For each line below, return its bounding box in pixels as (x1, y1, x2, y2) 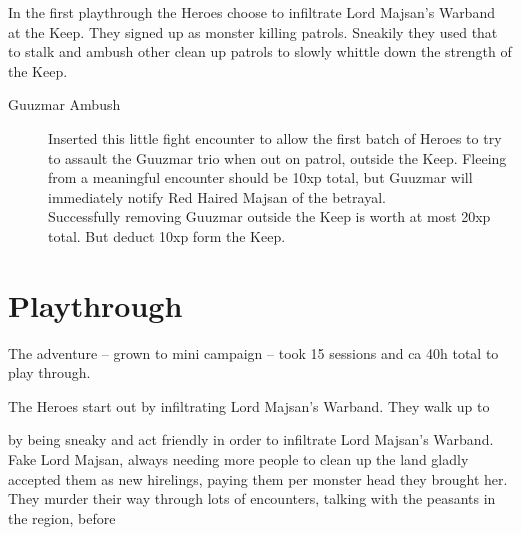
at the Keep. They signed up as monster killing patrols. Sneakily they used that (8, 21, 498, 42)
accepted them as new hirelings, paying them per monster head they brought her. (8, 468, 508, 489)
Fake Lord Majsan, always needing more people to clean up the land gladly (8, 449, 469, 470)
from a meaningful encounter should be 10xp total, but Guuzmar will (48, 167, 473, 188)
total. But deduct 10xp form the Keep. (48, 225, 286, 246)
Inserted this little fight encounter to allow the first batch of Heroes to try (48, 127, 502, 148)
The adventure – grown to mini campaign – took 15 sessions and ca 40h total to (8, 342, 499, 363)
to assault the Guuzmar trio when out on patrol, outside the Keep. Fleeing (48, 147, 507, 168)
